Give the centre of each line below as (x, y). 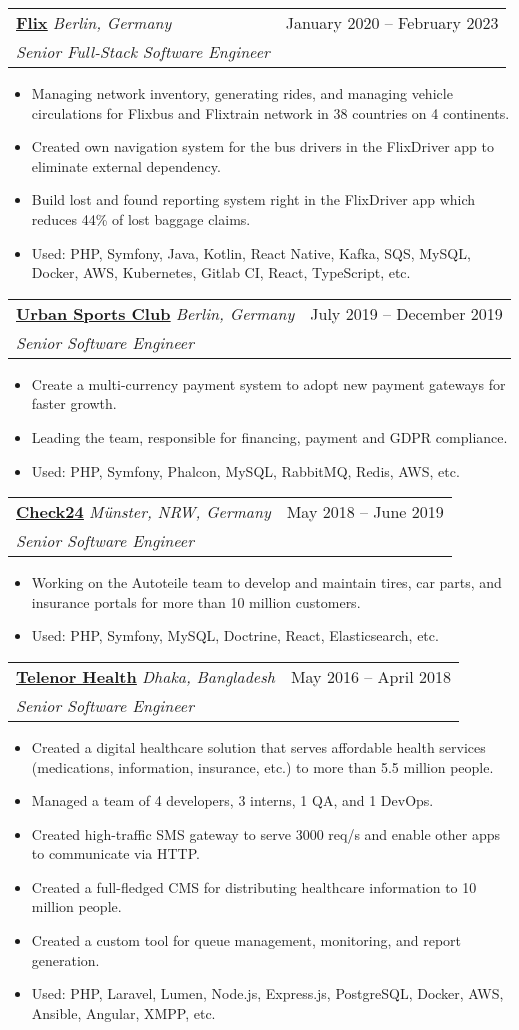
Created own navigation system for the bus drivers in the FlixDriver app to (262, 146)
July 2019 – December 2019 (406, 313)
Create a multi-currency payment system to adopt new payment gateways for (268, 383)
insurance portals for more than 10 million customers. (196, 601)
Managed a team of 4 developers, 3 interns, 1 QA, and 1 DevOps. (232, 800)
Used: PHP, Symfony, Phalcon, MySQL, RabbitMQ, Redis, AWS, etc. (245, 470)
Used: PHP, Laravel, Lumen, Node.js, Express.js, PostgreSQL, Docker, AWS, (267, 993)
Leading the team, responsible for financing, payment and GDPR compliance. (269, 436)
